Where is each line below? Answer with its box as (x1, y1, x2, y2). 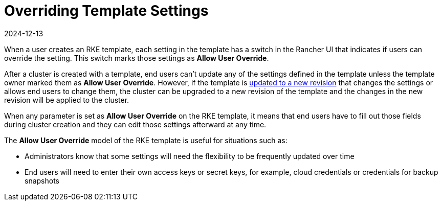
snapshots (25, 176, 59, 185)
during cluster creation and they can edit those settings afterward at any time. (4, 120, 267, 129)
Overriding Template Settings (4, 2, 209, 19)
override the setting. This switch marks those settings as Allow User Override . (4, 53, 269, 62)
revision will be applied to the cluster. (4, 95, 129, 104)
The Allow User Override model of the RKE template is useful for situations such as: (4, 135, 288, 145)
